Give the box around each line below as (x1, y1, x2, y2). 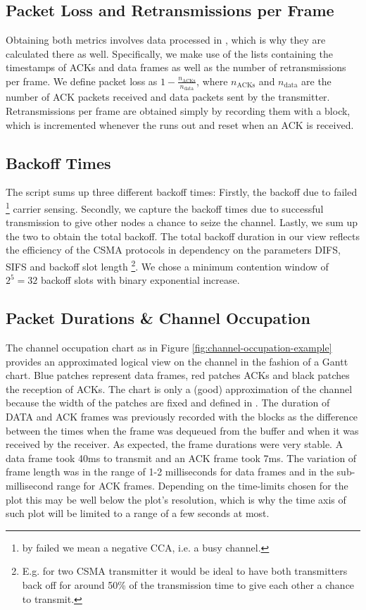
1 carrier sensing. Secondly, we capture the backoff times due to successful (6, 199, 324, 216)
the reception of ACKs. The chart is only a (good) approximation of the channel (6, 381, 353, 396)
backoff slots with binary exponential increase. (41, 273, 240, 287)
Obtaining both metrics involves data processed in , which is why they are (6, 32, 326, 47)
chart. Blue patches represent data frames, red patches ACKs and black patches (6, 368, 350, 382)
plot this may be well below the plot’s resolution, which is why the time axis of (6, 492, 346, 506)
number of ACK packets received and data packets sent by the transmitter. (6, 89, 330, 104)
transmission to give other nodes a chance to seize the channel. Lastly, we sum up (6, 215, 358, 230)
